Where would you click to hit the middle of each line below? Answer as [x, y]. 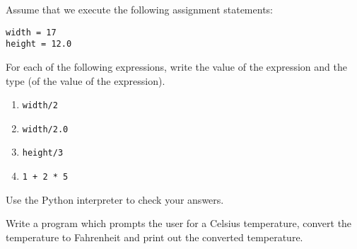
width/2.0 [45, 129]
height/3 [43, 153]
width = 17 [31, 32]
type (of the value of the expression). [86, 80]
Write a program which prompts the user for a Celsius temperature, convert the [179, 223]
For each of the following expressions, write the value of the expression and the [176, 66]
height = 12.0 [39, 44]
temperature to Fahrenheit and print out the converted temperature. [154, 237]
